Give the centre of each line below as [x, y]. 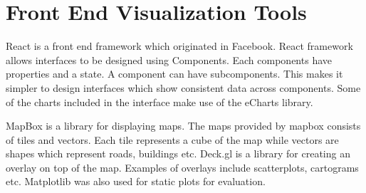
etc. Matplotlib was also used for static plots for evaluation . [136, 181]
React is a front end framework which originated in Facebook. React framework [179, 46]
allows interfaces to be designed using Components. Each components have [169, 59]
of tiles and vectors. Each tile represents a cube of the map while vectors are [172, 139]
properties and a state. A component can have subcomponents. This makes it [174, 74]
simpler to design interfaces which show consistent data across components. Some [183, 87]
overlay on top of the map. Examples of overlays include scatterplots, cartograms [182, 167]
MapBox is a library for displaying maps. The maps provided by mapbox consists [183, 126]
